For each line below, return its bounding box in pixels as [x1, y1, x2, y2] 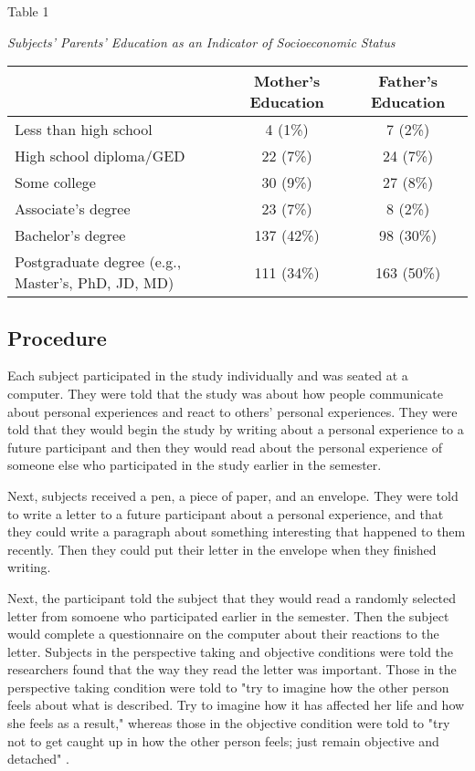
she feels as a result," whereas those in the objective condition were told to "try [7, 714, 450, 733]
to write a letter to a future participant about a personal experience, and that [7, 504, 444, 523]
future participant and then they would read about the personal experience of [7, 437, 442, 456]
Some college [15, 172, 96, 193]
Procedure [7, 323, 107, 351]
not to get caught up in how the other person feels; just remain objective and [7, 731, 439, 750]
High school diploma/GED [15, 145, 185, 167]
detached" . [7, 749, 69, 768]
